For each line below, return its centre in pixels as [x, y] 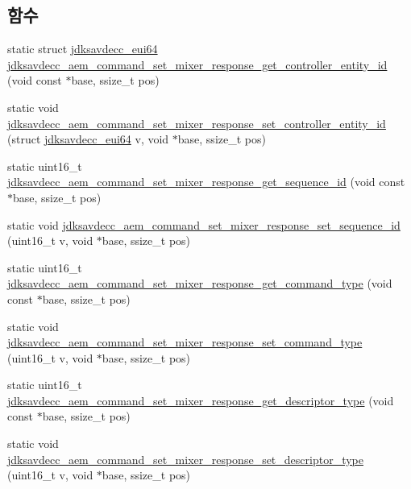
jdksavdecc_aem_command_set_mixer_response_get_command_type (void [200, 283]
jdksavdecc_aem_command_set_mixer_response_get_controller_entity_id [197, 64]
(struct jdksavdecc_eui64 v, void [88, 139]
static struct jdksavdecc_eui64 [83, 49]
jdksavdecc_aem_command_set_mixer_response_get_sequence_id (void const [206, 182]
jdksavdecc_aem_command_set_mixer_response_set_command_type [185, 342]
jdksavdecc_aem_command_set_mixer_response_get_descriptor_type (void [201, 400]
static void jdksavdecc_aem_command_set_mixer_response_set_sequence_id [204, 224]
